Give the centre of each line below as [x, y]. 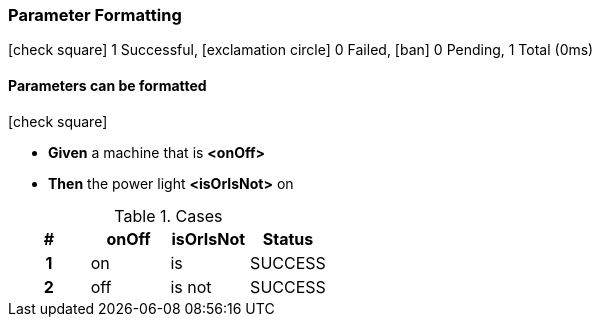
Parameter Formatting [95, 15]
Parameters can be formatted [107, 85]
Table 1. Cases [168, 215]
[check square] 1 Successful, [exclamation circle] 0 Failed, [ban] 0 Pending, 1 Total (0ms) [301, 50]
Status [288, 238]
